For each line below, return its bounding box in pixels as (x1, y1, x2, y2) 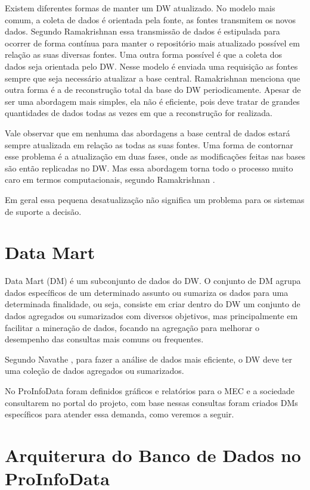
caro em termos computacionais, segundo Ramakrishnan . (5, 173, 215, 186)
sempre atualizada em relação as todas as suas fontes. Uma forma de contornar (5, 138, 293, 151)
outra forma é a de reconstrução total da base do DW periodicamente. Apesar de (5, 83, 301, 96)
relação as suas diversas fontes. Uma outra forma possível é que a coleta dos (5, 48, 283, 61)
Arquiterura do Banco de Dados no (5, 442, 301, 467)
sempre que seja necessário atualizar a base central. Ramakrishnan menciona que (5, 71, 300, 84)
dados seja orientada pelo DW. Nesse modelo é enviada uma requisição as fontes (5, 60, 298, 72)
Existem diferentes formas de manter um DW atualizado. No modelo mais (5, 2, 275, 14)
